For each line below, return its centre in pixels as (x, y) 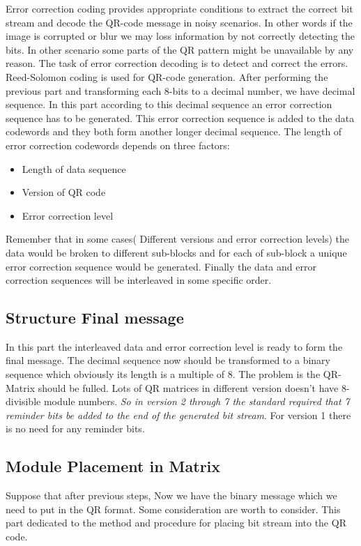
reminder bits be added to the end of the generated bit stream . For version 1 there (178, 415)
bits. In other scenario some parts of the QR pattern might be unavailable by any (180, 49)
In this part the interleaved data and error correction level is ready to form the (174, 346)
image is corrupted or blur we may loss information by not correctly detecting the (180, 36)
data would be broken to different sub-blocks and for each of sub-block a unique (176, 252)
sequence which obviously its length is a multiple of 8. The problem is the (163, 374)
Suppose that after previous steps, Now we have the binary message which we (171, 495)
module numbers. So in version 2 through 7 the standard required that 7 (197, 401)
